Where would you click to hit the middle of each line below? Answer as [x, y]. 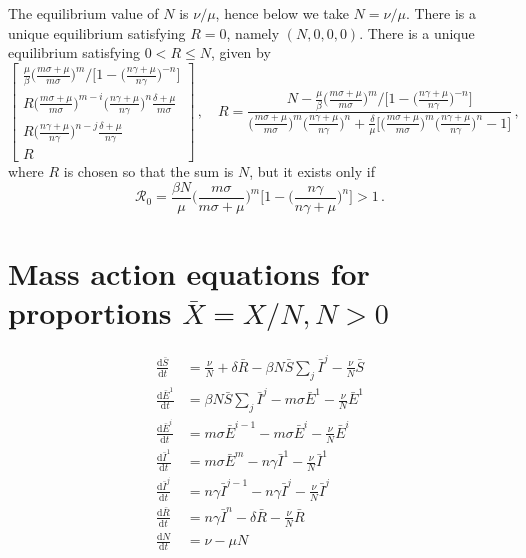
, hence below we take [282, 13]
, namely [253, 32]
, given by [240, 52]
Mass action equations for [189, 273]
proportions [90, 312]
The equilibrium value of [83, 13]
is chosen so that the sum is [148, 171]
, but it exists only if [312, 171]
